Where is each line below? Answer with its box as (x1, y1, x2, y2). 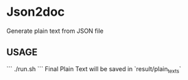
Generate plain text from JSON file (6, 27, 104, 35)
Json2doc (6, 4, 65, 20)
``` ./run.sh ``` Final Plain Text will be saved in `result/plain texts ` (6, 64, 182, 75)
